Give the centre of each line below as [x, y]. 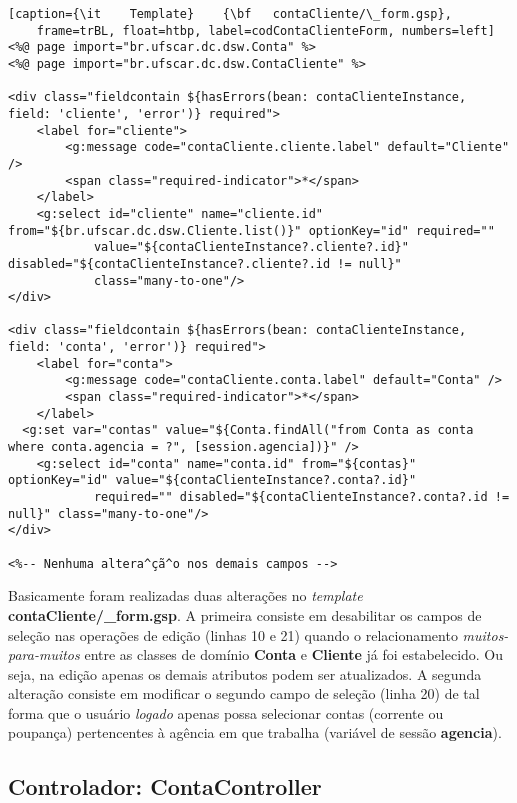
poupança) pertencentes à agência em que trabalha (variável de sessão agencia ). [255, 732]
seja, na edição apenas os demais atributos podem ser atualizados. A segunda [245, 673]
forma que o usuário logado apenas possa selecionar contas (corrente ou [226, 712]
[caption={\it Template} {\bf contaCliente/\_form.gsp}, [230, 14]
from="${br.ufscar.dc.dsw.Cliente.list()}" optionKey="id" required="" [251, 230]
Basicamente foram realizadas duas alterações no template [185, 595]
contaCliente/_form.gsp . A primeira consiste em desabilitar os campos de [245, 614]
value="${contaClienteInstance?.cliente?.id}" [251, 247]
